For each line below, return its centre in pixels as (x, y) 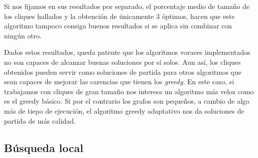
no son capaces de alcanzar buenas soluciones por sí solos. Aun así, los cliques (123, 62)
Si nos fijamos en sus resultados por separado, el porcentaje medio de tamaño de (127, 6)
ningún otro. (23, 35)
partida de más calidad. (40, 120)
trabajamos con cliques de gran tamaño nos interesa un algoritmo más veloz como (129, 91)
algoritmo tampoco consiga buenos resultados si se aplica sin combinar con (118, 26)
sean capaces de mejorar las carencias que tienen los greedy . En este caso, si (119, 81)
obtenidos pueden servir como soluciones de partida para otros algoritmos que (123, 72)
